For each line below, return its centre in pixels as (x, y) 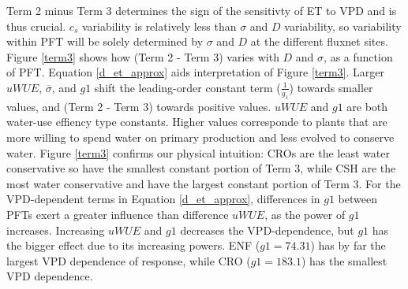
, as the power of (305, 214)
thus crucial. (36, 26)
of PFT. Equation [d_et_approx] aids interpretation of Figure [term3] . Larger (195, 72)
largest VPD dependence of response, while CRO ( (129, 260)
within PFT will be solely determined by (105, 41)
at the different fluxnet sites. (319, 41)
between (357, 199)
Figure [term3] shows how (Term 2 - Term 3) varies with (143, 56)
